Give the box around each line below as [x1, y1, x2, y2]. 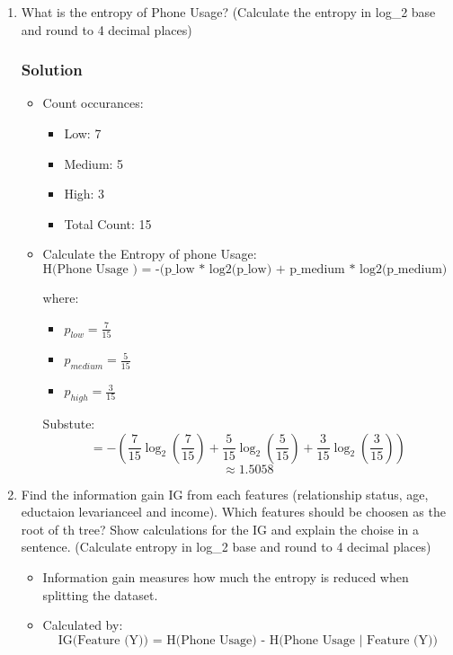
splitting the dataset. [42, 585, 158, 604]
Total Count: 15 [64, 214, 152, 233]
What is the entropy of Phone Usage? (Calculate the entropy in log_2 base [21, 3, 436, 21]
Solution [21, 58, 83, 81]
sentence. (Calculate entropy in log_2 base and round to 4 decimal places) [21, 537, 431, 556]
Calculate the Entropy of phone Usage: [42, 244, 257, 263]
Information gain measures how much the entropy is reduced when [42, 567, 409, 586]
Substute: [42, 413, 95, 432]
